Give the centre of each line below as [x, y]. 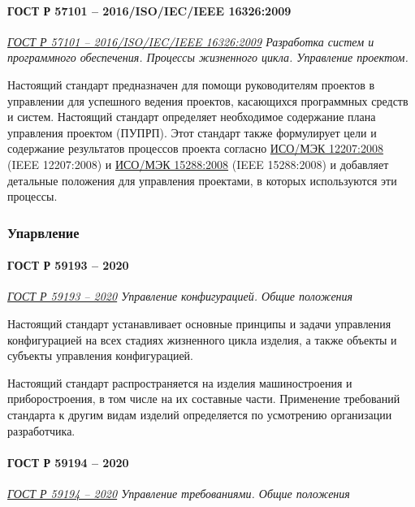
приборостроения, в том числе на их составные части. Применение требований [204, 399]
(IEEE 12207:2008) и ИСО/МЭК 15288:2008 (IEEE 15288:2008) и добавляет [198, 164]
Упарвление [43, 232]
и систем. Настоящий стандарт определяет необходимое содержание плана [192, 117]
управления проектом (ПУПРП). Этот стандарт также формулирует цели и [192, 132]
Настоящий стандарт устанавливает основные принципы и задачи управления [199, 323]
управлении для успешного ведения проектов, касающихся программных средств [208, 100]
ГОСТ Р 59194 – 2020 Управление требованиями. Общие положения [179, 493]
